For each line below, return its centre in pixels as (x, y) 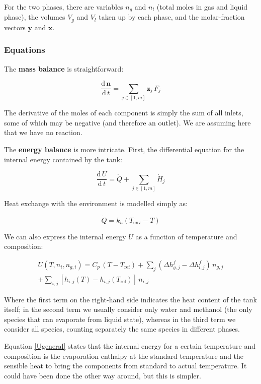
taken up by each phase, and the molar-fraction (172, 17)
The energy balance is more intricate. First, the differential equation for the (124, 149)
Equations (25, 50)
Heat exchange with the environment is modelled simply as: (96, 203)
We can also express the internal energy (65, 236)
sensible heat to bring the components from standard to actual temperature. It (125, 366)
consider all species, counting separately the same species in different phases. (122, 329)
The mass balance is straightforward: (64, 68)
